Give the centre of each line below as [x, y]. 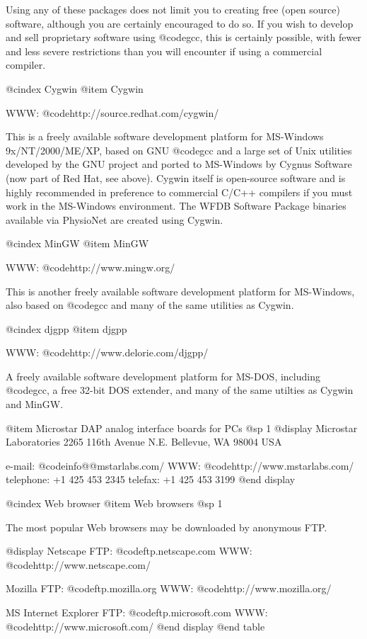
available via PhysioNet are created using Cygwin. [115, 219]
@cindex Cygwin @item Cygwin [75, 88]
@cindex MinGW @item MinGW [77, 243]
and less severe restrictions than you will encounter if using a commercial [164, 51]
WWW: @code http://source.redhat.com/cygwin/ [112, 112]
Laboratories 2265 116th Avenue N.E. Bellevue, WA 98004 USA [144, 442]
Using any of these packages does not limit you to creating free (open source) [173, 9]
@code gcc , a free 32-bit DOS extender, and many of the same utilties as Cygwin [180, 390]
